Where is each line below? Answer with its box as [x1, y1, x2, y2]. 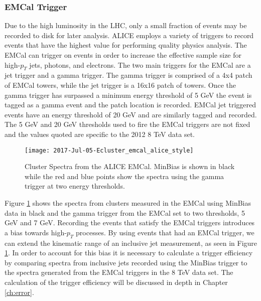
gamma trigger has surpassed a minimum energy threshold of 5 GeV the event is [5, 89, 252, 100]
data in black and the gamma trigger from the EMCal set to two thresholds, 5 [5, 207, 245, 218]
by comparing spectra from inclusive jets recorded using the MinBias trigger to [5, 257, 247, 267]
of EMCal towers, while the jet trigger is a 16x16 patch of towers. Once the [5, 79, 236, 90]
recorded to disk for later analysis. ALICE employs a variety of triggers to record [5, 30, 254, 40]
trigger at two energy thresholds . [25, 181, 125, 191]
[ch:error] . [5, 286, 34, 297]
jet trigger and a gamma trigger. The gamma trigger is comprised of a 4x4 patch [5, 70, 252, 80]
